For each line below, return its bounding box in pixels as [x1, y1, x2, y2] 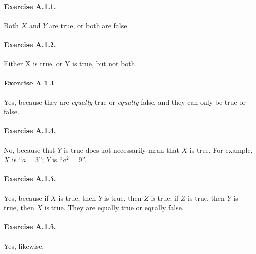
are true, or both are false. [49, 20, 129, 30]
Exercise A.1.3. [4, 78, 56, 88]
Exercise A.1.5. [4, 173, 56, 184]
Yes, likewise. [4, 240, 44, 251]
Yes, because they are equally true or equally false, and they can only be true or [4, 96, 246, 107]
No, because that [4, 144, 55, 155]
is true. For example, [189, 144, 253, 155]
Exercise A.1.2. [4, 39, 56, 49]
